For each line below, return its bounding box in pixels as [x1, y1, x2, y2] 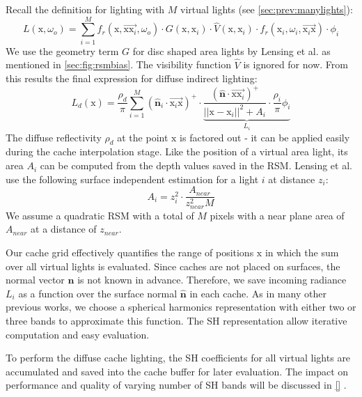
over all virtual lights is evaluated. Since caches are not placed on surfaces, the [6, 258, 340, 273]
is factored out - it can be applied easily [180, 130, 350, 144]
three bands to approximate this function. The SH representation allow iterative [6, 313, 347, 327]
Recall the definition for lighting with [6, 2, 165, 16]
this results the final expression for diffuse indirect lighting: [6, 71, 258, 86]
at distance [268, 171, 315, 186]
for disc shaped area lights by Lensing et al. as [132, 43, 331, 58]
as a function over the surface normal [18, 286, 178, 300]
